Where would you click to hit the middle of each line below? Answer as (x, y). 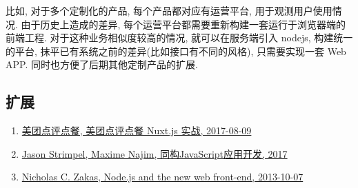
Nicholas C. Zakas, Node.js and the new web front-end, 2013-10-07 (162, 177)
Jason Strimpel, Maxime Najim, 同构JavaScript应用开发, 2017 (155, 153)
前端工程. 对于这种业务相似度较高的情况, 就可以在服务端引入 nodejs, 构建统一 (179, 38)
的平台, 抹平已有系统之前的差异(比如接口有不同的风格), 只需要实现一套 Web (176, 51)
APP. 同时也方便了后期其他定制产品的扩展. (102, 64)
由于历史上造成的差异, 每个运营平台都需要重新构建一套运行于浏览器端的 (183, 24)
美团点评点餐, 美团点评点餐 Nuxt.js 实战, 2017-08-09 (137, 130)
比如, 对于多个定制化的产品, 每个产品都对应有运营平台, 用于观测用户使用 (169, 10)
